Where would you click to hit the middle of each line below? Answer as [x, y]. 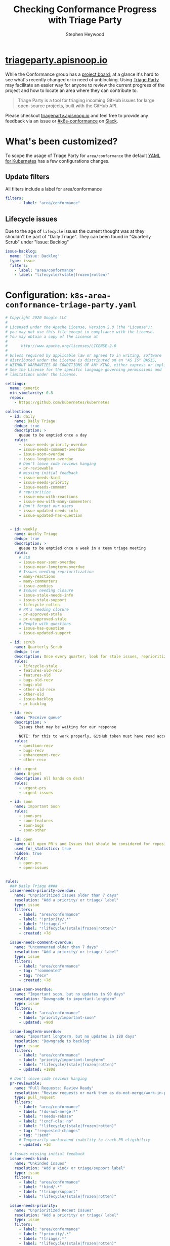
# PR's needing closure [44, 609]
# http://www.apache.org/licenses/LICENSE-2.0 [61, 346]
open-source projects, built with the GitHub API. [68, 106]
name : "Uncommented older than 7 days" [56, 947]
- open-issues [34, 867]
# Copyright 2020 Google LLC [36, 318]
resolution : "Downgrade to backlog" [53, 1041]
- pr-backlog [32, 704]
